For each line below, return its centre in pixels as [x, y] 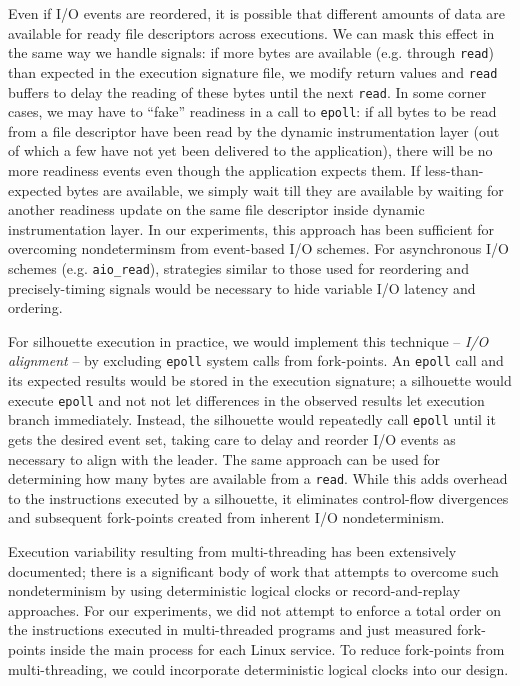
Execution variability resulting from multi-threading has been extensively [232, 551]
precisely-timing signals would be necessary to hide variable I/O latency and [242, 287]
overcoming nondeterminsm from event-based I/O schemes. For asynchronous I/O [258, 248]
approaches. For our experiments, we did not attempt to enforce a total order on [254, 609]
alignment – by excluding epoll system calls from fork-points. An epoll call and [256, 360]
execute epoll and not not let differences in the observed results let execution [246, 399]
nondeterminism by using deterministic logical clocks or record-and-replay [234, 590]
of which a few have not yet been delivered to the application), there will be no [250, 150]
